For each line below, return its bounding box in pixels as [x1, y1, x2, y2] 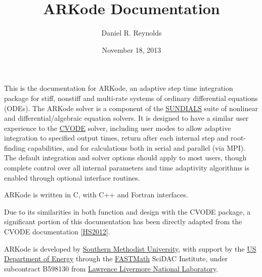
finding [4, 142, 26, 153]
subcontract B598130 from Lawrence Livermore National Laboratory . [4, 263, 219, 273]
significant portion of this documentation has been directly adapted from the [4, 216, 242, 227]
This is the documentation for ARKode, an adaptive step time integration [4, 83, 233, 93]
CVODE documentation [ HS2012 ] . [4, 226, 110, 237]
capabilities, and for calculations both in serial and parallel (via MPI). [27, 142, 246, 153]
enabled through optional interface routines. [4, 172, 140, 183]
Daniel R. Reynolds [101, 27, 162, 38]
